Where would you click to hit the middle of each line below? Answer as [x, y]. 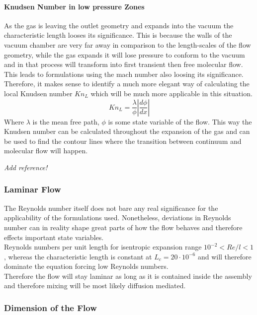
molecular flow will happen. [46, 151]
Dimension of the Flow [50, 308]
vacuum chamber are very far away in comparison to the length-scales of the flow [128, 44]
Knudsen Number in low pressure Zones [74, 6]
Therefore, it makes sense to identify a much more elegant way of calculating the [127, 84]
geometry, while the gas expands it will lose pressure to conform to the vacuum [125, 54]
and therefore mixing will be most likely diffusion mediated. [95, 285]
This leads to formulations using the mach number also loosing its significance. [124, 74]
